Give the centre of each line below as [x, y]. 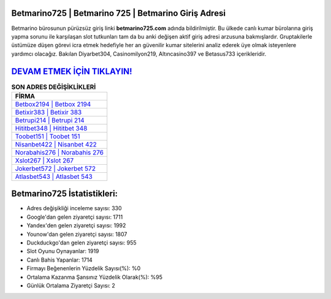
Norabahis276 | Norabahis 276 [59, 152]
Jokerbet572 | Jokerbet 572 [55, 168]
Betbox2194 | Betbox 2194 [53, 104]
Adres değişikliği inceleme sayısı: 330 [74, 208]
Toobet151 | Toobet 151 [48, 136]
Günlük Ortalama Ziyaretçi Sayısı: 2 [71, 286]
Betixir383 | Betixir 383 [48, 112]
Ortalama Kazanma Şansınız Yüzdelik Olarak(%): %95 [94, 277]
